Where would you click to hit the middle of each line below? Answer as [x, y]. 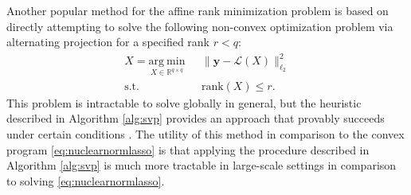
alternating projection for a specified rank [108, 42]
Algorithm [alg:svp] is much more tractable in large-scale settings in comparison [202, 165]
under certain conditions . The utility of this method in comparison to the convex [205, 134]
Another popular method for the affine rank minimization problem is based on [198, 10]
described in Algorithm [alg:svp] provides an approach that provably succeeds [196, 118]
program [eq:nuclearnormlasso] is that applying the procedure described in [188, 149]
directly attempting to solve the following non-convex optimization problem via [200, 26]
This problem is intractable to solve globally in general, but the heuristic [184, 102]
